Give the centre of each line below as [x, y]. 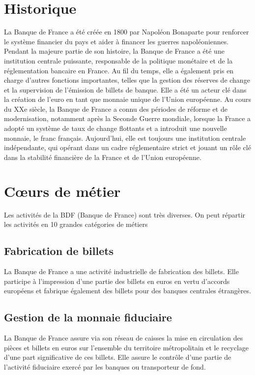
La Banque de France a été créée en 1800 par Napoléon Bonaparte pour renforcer [127, 32]
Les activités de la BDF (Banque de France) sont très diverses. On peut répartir [125, 214]
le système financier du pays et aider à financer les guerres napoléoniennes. [116, 41]
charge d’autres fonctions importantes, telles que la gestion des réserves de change [127, 80]
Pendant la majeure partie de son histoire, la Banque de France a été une [114, 51]
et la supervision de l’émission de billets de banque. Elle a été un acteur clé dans [125, 89]
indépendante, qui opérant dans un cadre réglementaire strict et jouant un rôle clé [127, 147]
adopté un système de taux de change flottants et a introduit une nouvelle [115, 128]
